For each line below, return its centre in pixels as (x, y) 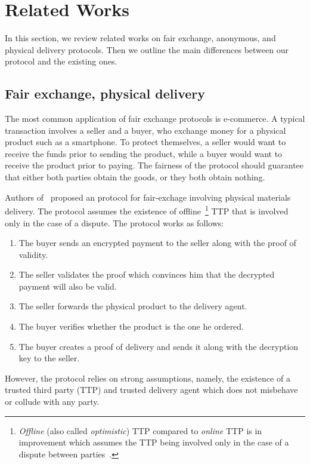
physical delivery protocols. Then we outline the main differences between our (147, 49)
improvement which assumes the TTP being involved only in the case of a (154, 442)
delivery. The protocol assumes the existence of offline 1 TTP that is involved (147, 210)
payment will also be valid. (68, 286)
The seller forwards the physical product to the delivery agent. (133, 306)
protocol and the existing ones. (61, 61)
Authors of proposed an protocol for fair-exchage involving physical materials (148, 197)
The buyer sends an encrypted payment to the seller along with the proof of (157, 243)
